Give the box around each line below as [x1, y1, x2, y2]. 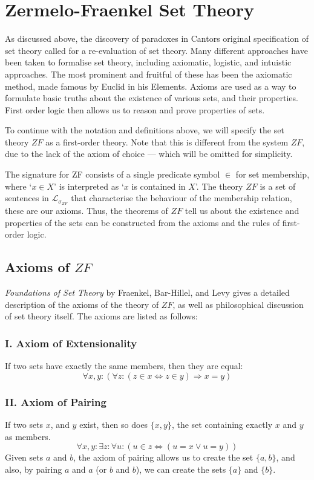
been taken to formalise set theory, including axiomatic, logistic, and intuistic [5, 56, 292, 68]
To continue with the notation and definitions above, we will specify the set [5, 124, 284, 136]
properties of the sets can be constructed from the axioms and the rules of [5, 216, 280, 228]
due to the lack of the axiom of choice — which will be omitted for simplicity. [5, 147, 293, 160]
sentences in [5, 192, 49, 204]
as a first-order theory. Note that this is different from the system [45, 135, 289, 148]
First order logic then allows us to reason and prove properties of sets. [5, 103, 265, 116]
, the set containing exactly [171, 418, 273, 430]
